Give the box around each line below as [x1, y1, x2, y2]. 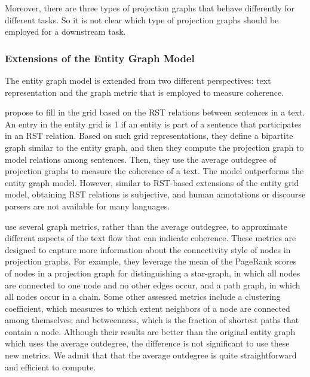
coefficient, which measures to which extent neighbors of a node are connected [5, 302, 290, 314]
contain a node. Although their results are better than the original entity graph [5, 325, 296, 338]
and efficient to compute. [5, 360, 96, 373]
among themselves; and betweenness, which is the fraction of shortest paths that [5, 314, 299, 326]
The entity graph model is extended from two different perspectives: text [5, 74, 271, 86]
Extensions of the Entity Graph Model [5, 50, 195, 65]
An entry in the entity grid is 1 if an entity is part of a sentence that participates [5, 117, 302, 130]
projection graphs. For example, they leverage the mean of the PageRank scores [5, 255, 297, 267]
